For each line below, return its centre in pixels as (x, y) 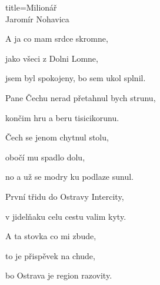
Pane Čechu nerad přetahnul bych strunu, (81, 97)
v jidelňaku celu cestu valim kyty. (66, 216)
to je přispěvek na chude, (50, 255)
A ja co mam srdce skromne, (57, 38)
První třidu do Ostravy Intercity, (65, 196)
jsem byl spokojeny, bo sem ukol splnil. (76, 78)
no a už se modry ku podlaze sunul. (69, 177)
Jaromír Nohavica (37, 19)
